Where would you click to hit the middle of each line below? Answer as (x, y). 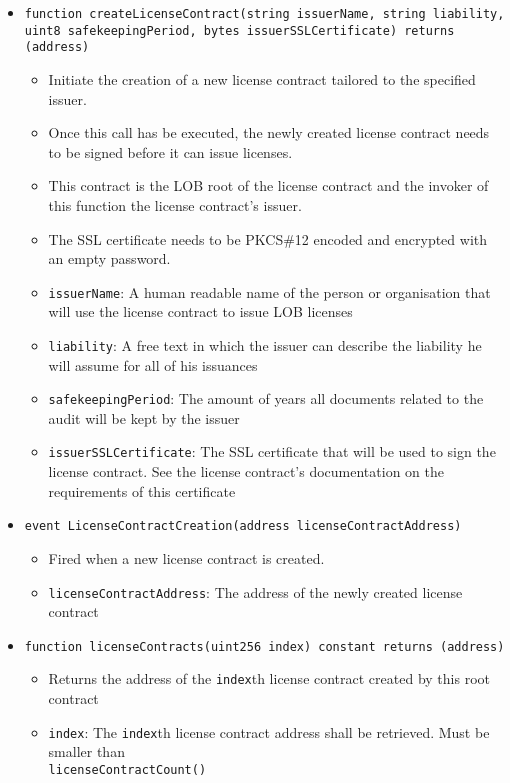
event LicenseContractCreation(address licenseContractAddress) (243, 526)
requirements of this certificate (142, 490)
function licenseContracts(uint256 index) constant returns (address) (264, 646)
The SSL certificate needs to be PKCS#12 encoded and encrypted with (268, 238)
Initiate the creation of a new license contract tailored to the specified (262, 78)
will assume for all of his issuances (153, 364)
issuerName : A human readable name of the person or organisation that (269, 291)
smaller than (86, 751)
